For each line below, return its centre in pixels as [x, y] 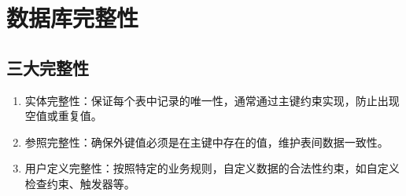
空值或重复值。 [63, 116]
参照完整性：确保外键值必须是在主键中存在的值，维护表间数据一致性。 [207, 142]
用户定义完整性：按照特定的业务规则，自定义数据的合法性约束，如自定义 [212, 168]
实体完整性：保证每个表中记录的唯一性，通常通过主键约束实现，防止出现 [212, 100]
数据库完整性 [73, 18]
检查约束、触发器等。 [80, 183]
